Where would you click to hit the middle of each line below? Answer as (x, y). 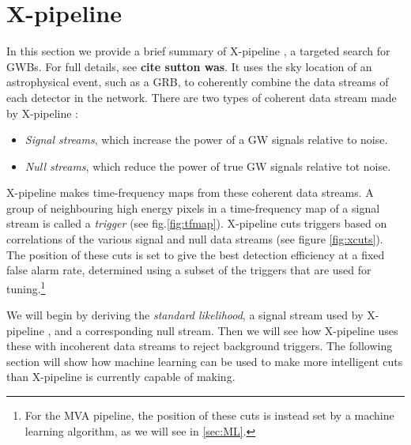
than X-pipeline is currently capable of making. (121, 377)
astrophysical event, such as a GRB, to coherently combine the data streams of (198, 82)
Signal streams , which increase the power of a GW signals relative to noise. (206, 140)
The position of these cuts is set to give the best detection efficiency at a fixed (196, 254)
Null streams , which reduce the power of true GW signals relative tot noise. (208, 166)
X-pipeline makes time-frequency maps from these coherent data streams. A (190, 192)
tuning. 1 (26, 287)
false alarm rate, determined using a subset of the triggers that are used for (189, 270)
